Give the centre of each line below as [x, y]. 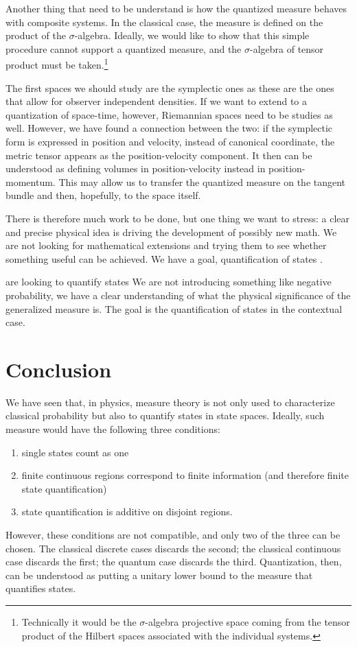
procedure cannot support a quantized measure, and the [124, 48]
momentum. [31, 181]
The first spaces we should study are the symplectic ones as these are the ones [170, 87]
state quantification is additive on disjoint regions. [127, 511]
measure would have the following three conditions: [113, 429]
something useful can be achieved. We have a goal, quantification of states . [164, 258]
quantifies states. [41, 588]
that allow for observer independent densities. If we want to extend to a [156, 101]
